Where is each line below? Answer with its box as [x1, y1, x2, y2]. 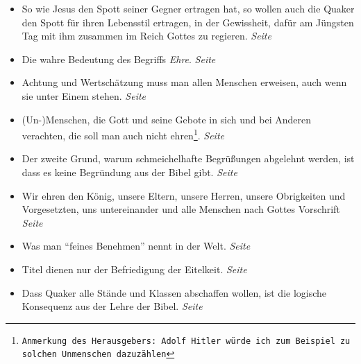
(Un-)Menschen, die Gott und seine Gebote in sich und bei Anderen [22, 112, 312, 126]
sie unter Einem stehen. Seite [22, 88, 146, 103]
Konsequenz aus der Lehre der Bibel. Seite [22, 299, 203, 313]
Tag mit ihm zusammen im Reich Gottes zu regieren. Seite [22, 28, 271, 43]
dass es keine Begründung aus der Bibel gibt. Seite [22, 165, 237, 179]
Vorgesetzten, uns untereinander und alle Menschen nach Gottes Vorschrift [22, 202, 340, 216]
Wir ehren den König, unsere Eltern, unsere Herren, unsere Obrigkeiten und [22, 188, 346, 202]
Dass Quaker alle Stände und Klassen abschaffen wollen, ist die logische [22, 285, 327, 300]
